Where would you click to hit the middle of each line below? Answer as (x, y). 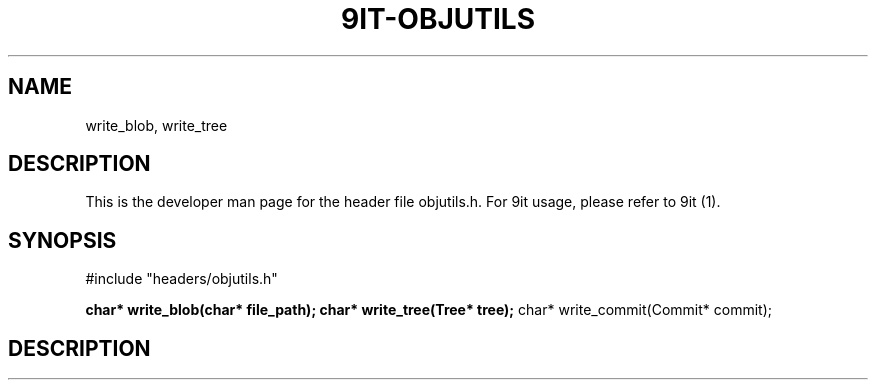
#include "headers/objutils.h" (181, 279)
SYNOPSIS (62, 240)
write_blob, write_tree (156, 125)
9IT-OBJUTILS (438, 19)
